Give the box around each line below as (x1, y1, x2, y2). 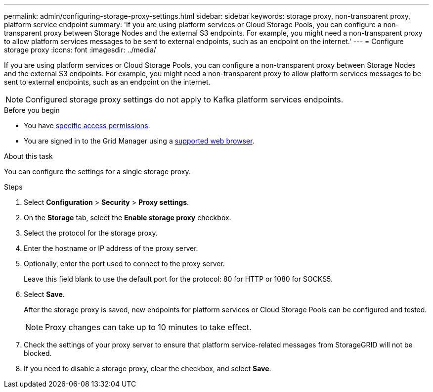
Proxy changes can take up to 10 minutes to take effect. (45, 322, 252, 332)
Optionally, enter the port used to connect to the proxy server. (24, 259, 225, 268)
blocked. (24, 349, 52, 357)
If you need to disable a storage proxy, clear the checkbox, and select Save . (24, 364, 271, 373)
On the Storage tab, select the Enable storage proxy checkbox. (24, 213, 231, 222)
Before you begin (4, 106, 60, 114)
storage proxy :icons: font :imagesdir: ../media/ (4, 46, 156, 54)
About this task (4, 152, 53, 160)
